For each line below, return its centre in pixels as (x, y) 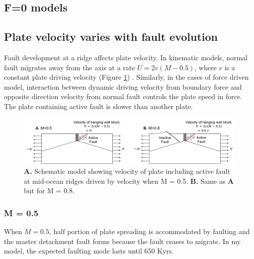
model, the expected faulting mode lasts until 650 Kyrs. (89, 251)
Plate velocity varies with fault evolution (111, 37)
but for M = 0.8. (49, 191)
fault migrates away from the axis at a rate (70, 67)
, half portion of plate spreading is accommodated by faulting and (150, 231)
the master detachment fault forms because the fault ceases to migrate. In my (123, 241)
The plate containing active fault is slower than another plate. (98, 106)
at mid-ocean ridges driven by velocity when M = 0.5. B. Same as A (129, 181)
